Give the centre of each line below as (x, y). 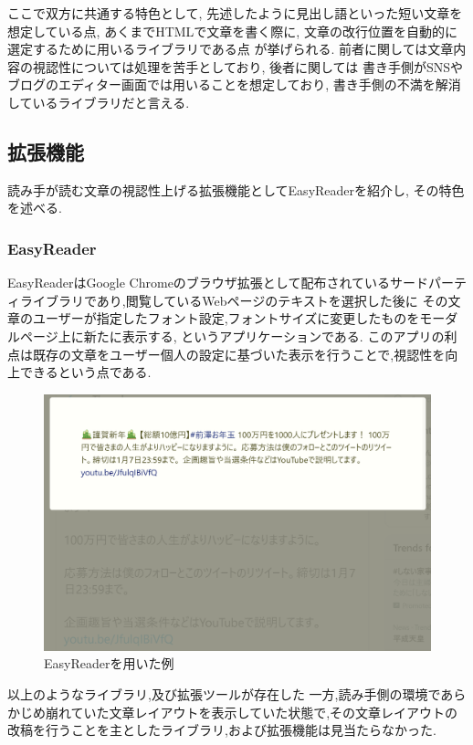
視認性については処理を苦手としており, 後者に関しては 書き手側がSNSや (248, 66)
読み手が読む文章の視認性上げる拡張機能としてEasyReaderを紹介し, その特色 (236, 189)
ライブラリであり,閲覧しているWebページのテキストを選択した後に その (234, 300)
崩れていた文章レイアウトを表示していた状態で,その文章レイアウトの (252, 712)
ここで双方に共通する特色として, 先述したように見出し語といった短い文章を (235, 13)
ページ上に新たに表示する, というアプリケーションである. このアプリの (232, 336)
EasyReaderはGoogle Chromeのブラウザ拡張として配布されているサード (218, 283)
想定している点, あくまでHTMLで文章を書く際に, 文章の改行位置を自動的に (232, 31)
